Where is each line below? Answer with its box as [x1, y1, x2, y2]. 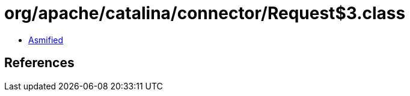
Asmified [28, 34, 64, 45]
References [4, 55, 75, 71]
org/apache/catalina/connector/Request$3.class [4, 3, 406, 23]
